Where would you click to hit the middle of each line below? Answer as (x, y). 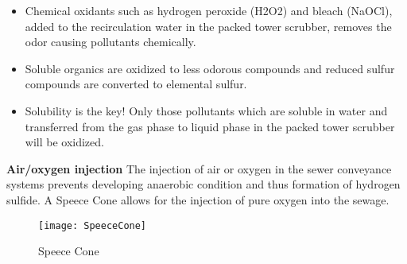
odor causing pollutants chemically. (110, 42)
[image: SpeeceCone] (93, 225)
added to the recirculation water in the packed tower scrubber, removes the (208, 26)
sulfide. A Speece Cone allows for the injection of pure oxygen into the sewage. (198, 199)
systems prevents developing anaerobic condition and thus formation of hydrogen (203, 184)
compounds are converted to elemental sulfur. (136, 84)
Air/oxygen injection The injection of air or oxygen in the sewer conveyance (199, 168)
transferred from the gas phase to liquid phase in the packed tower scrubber (210, 126)
